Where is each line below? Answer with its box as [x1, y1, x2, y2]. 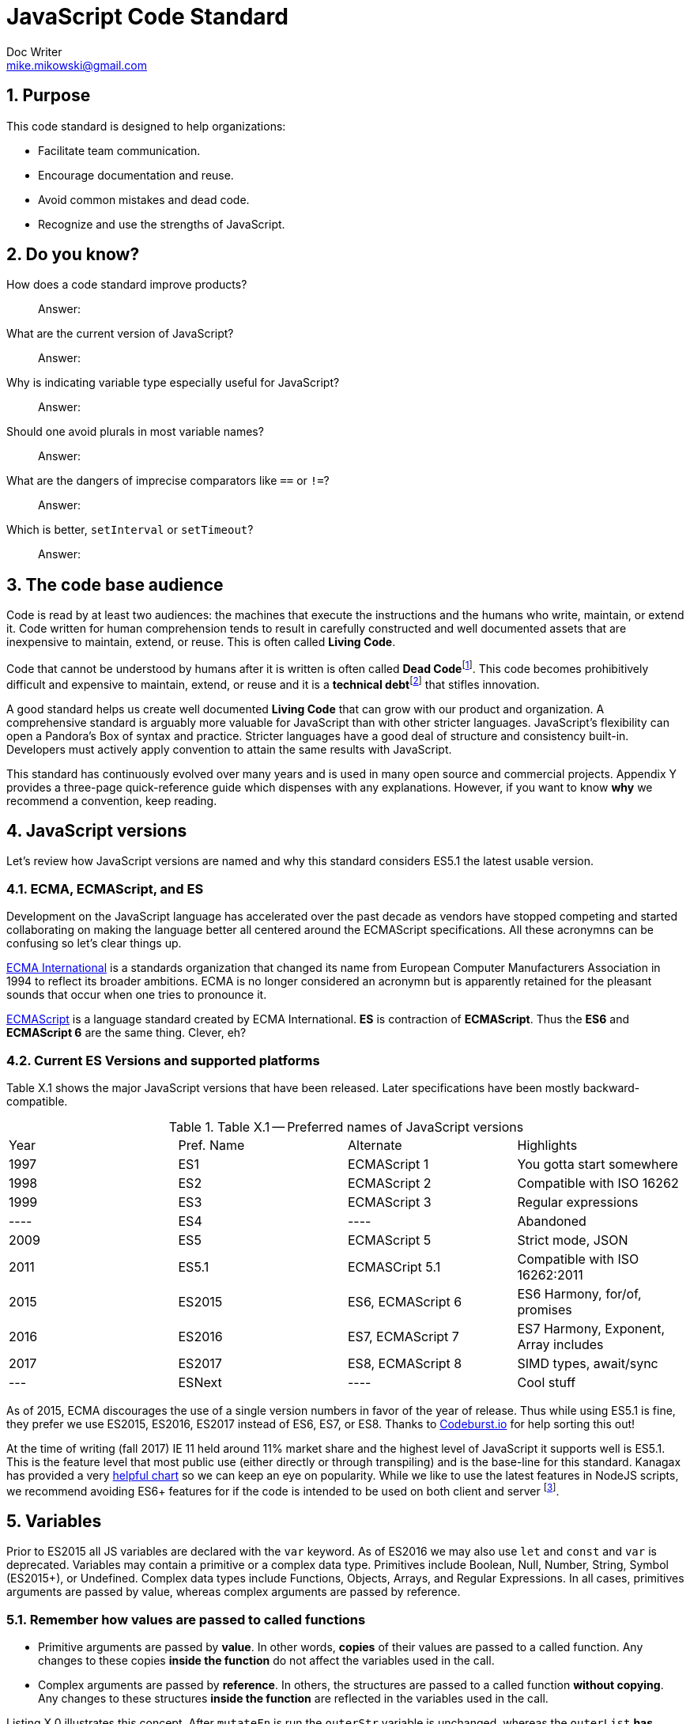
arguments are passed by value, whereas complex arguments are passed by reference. [6, 1585, 461, 1599]
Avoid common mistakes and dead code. [38, 192, 250, 206]
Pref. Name [178, 1136, 245, 1153]
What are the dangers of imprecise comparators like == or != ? [6, 474, 330, 488]
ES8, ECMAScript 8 [348, 1355, 462, 1371]
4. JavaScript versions [6, 821, 187, 841]
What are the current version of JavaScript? [6, 327, 234, 341]
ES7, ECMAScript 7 [348, 1328, 459, 1344]
